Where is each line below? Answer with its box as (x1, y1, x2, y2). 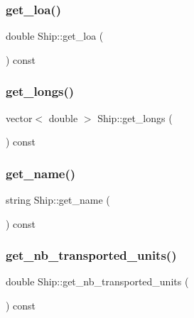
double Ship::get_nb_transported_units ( (6, 274, 189, 289)
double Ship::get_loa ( (6, 28, 104, 43)
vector (6, 110, 33, 125)
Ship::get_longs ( (97, 110, 173, 125)
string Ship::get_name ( (6, 192, 110, 207)
